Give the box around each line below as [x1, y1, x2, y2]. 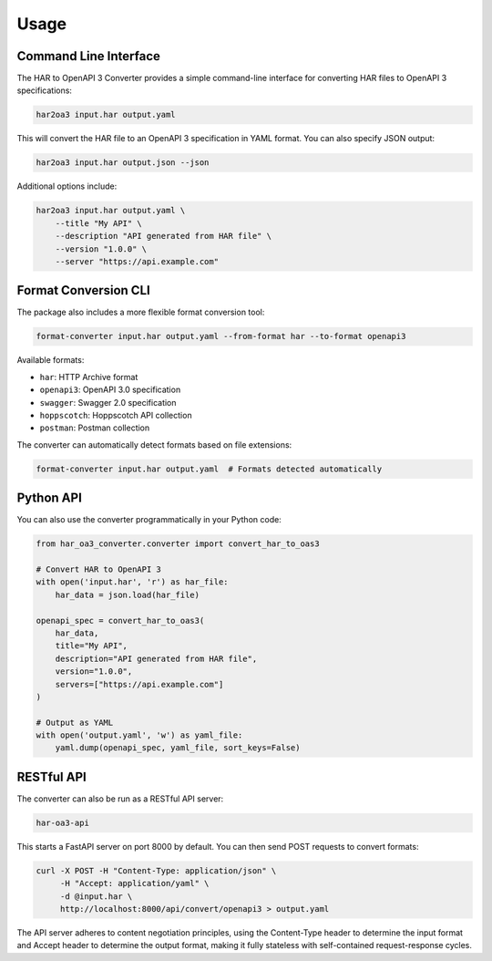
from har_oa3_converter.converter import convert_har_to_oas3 [36, 539, 320, 549]
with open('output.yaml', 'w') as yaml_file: [36, 730, 243, 740]
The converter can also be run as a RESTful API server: [16, 793, 224, 804]
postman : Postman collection [39, 422, 150, 433]
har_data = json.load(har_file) [55, 589, 200, 600]
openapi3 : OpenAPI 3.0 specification [39, 384, 181, 396]
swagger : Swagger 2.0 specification [39, 397, 177, 408]
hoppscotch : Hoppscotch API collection [39, 409, 192, 420]
